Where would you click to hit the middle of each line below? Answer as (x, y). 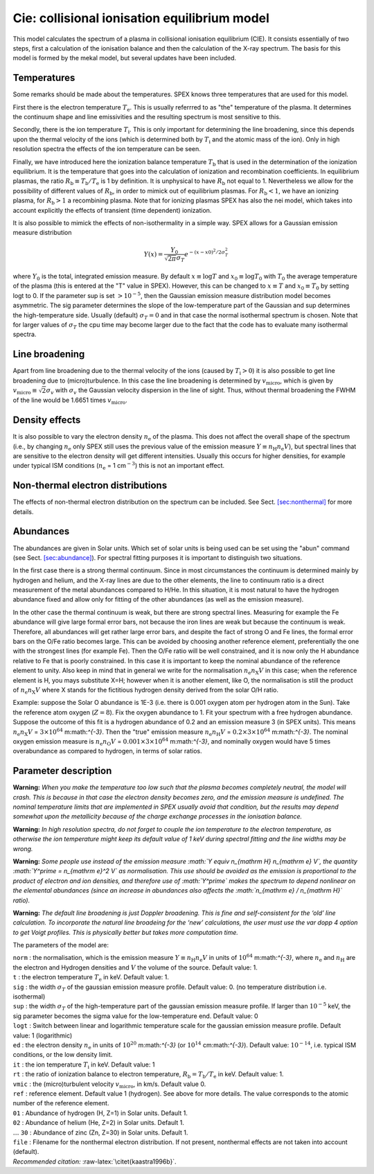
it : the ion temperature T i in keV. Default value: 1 (84, 1065)
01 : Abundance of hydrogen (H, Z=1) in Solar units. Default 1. (100, 1113)
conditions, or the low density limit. (63, 1055)
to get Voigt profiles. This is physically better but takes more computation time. (126, 932)
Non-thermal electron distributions (90, 485)
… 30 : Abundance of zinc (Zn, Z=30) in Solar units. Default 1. (100, 1132)
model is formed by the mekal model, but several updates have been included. (125, 58)
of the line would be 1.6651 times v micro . (70, 401)
